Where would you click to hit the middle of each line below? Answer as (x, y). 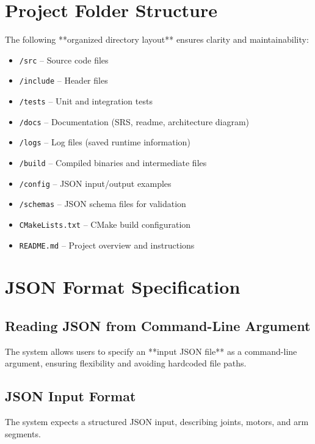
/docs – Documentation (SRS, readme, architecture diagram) (134, 121)
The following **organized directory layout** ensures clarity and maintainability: (157, 39)
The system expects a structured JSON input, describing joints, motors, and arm (157, 422)
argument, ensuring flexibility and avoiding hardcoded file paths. (126, 363)
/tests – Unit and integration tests (86, 101)
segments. (23, 433)
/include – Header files (63, 80)
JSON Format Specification (123, 287)
